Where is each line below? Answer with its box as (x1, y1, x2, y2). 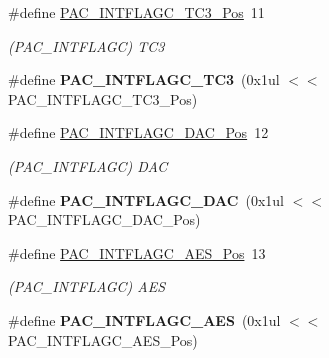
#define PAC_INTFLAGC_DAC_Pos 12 (8, 122, 269, 143)
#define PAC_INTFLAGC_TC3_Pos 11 (8, 2, 265, 22)
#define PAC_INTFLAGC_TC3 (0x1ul (8, 69, 280, 90)
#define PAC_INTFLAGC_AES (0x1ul (8, 309, 281, 330)
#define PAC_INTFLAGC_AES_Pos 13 (8, 242, 266, 263)
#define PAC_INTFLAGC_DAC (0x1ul (8, 189, 284, 210)
